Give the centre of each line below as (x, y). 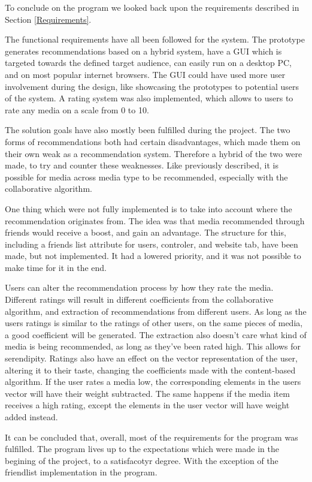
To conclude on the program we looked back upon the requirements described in (152, 7)
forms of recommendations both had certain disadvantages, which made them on (153, 141)
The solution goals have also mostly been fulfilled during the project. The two (148, 130)
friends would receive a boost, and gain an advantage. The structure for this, (146, 232)
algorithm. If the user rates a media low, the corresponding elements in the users (153, 382)
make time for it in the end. (56, 267)
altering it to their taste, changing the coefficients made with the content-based (150, 370)
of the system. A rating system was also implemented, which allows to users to (149, 98)
